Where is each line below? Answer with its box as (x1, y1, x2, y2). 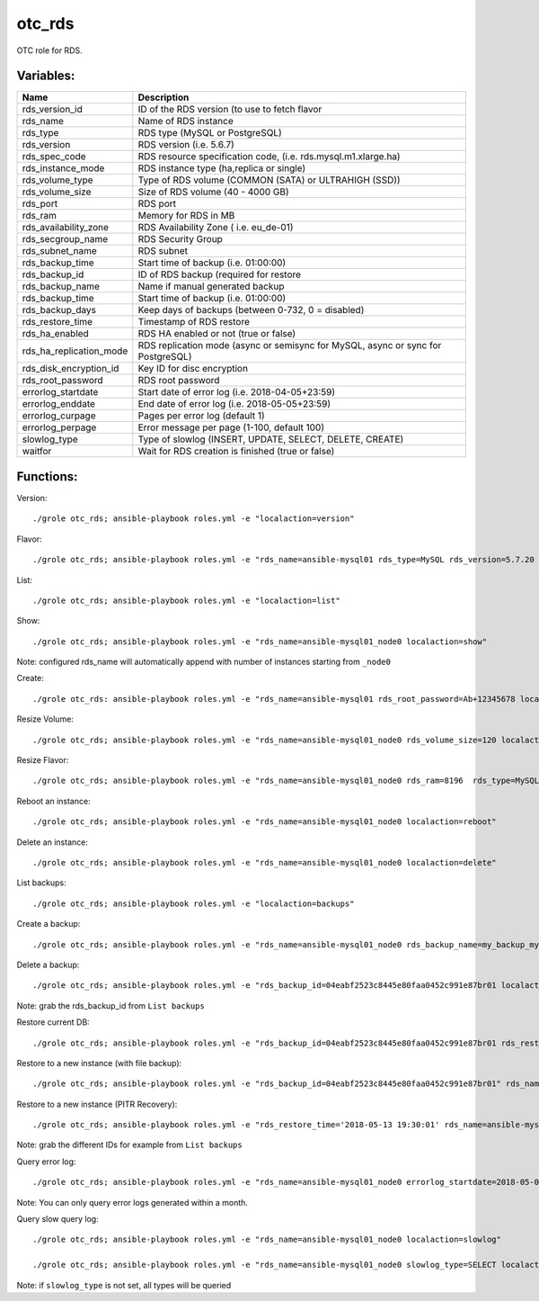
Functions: (16, 469, 78, 484)
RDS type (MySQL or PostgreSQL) (137, 127, 282, 139)
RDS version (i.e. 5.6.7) (137, 139, 235, 151)
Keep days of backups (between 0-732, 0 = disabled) (137, 304, 365, 317)
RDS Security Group (137, 233, 224, 246)
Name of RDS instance (137, 115, 234, 128)
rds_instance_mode (22, 162, 105, 175)
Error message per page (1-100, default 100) (137, 421, 325, 434)
